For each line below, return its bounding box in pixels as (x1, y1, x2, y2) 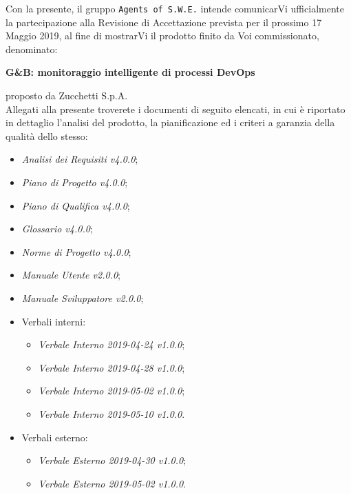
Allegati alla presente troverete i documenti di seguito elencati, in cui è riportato (6, 101, 345, 116)
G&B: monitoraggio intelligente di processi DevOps (6, 65, 255, 79)
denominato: (6, 41, 58, 56)
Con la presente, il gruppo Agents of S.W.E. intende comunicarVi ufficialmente (6, 1, 344, 15)
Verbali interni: (21, 314, 86, 328)
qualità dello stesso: (6, 128, 88, 143)
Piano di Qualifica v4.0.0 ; (21, 198, 130, 212)
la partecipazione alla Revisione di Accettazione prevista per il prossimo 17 (6, 14, 322, 29)
